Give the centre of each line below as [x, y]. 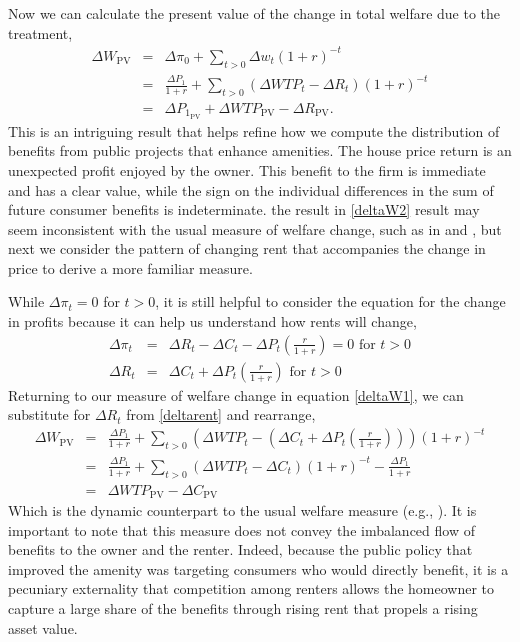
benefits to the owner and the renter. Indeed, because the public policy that [240, 549]
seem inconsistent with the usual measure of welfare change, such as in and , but [255, 228]
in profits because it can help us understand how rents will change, [212, 321]
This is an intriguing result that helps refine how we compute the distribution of [254, 130]
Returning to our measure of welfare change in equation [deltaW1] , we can [236, 394]
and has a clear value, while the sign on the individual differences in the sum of [251, 189]
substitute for [49, 414]
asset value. [43, 627]
